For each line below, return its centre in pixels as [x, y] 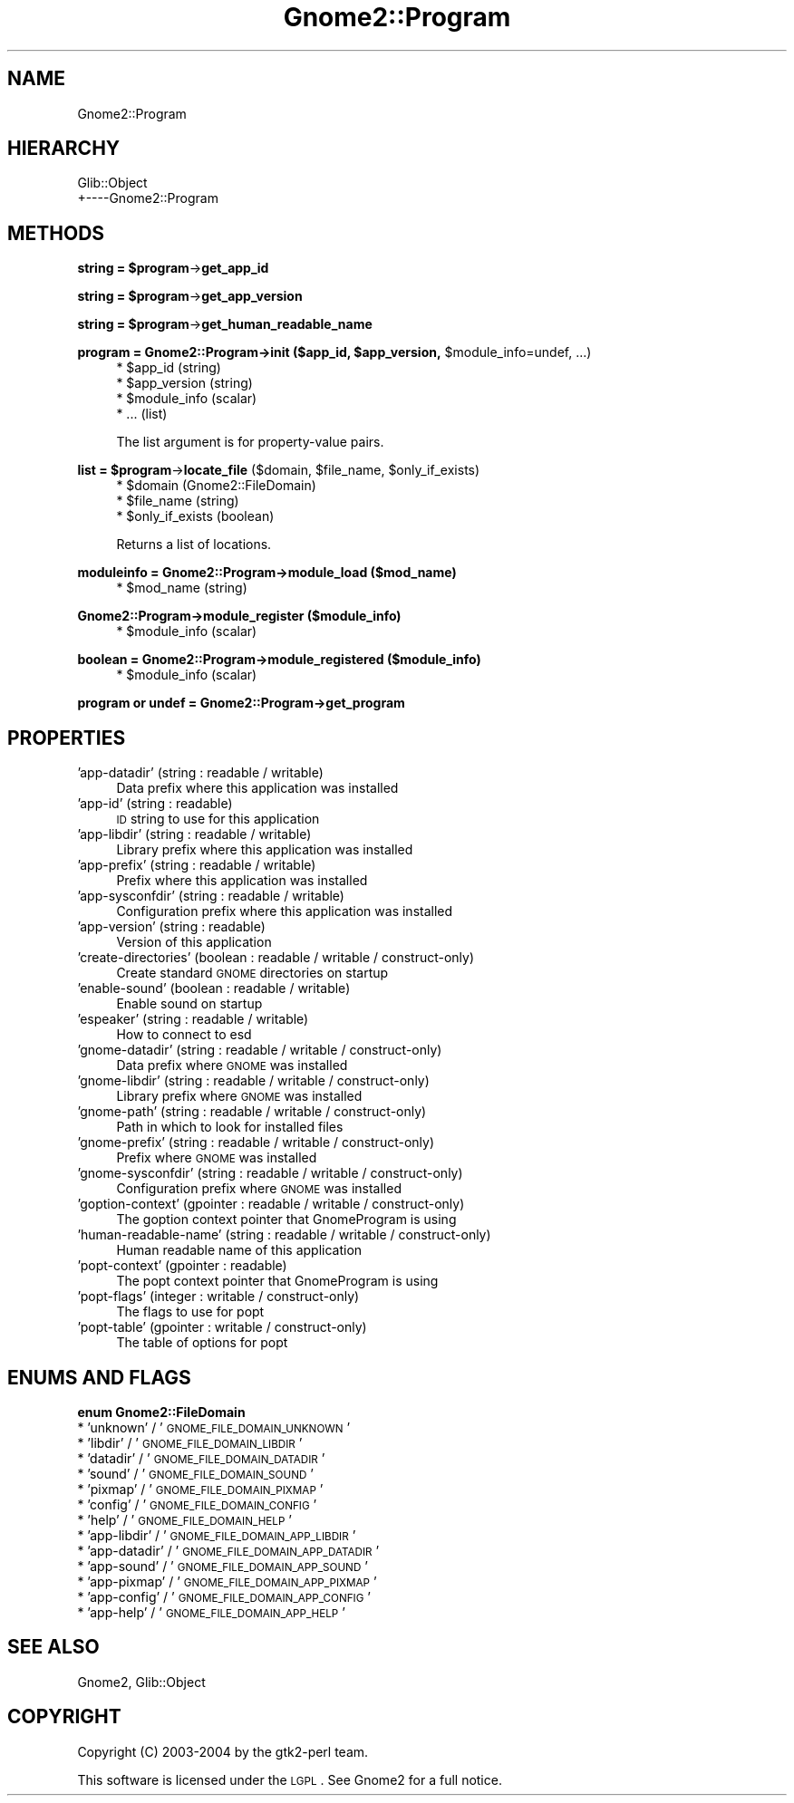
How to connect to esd [184, 1035]
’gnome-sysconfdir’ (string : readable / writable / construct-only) [270, 1173]
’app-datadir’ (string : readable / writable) [200, 773]
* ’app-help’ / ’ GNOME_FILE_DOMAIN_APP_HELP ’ [211, 1612]
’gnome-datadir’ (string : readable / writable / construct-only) [260, 1050]
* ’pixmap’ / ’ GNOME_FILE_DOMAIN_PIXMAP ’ [200, 1489]
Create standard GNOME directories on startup [252, 973]
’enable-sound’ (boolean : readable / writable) [214, 988]
